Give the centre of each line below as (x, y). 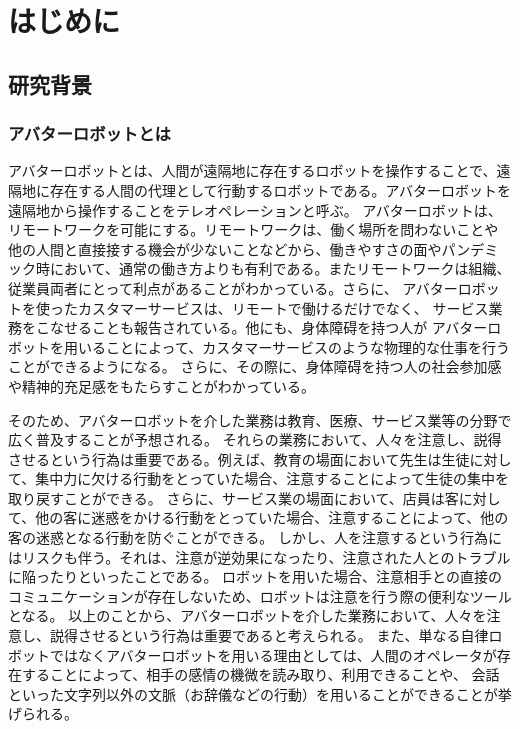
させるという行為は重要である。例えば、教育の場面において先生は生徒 (239, 458)
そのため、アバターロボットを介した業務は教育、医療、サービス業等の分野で (260, 419)
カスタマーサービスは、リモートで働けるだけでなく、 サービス (283, 307)
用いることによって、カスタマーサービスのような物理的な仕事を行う (286, 346)
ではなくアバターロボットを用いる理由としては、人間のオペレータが (273, 654)
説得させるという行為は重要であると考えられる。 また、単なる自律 (269, 635)
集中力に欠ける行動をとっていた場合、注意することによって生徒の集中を (272, 478)
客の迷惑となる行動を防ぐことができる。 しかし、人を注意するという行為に (255, 537)
